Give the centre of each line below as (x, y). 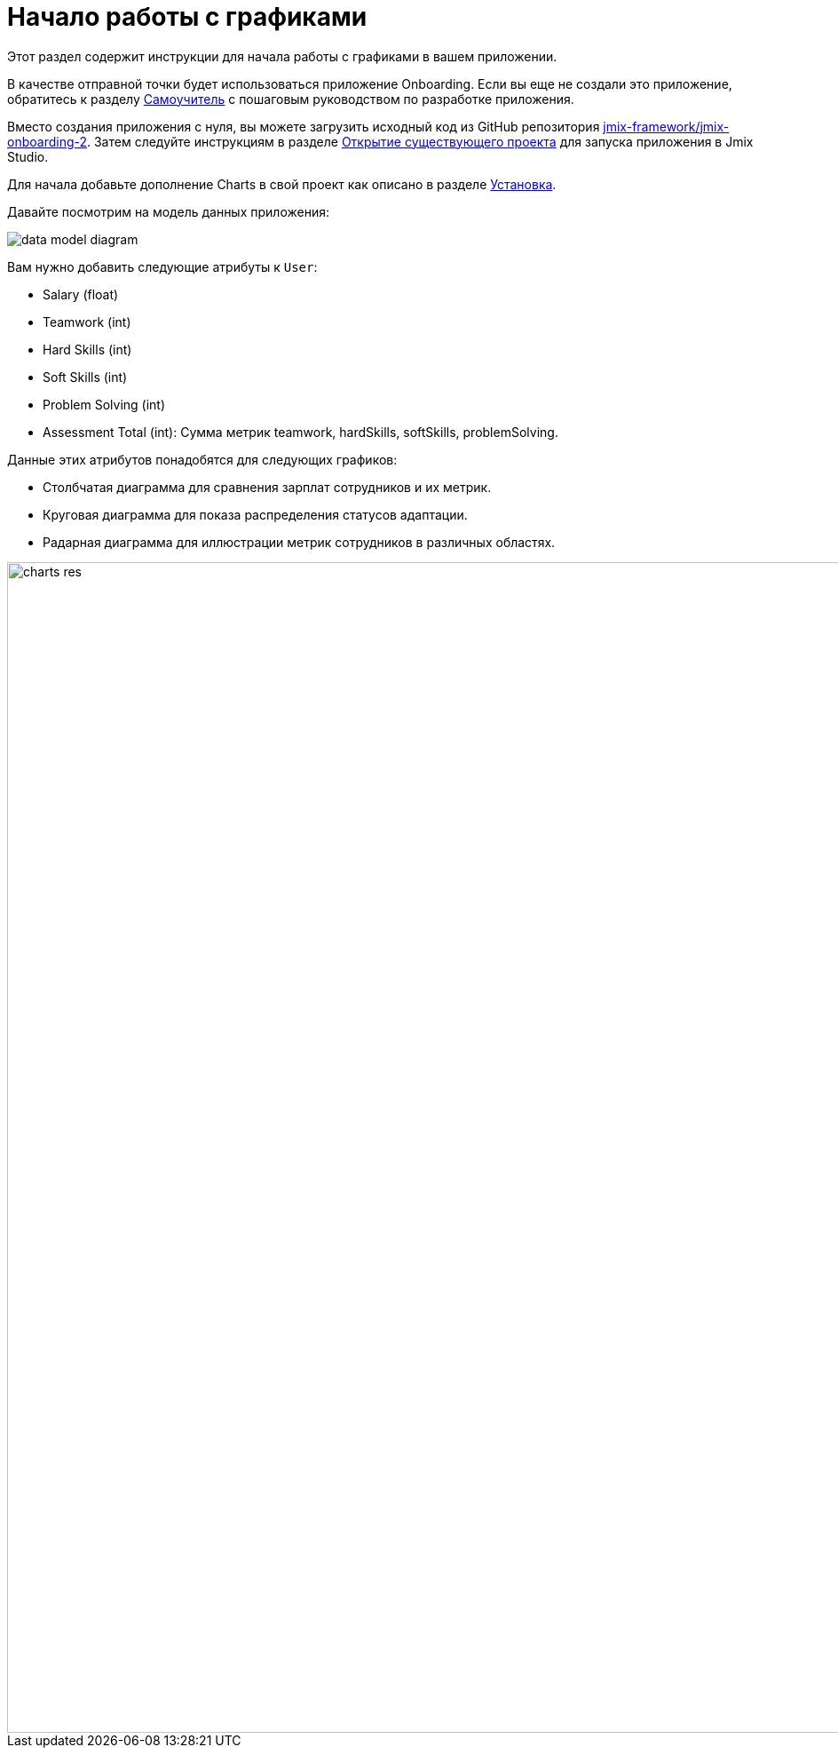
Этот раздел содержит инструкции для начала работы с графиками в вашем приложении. (282, 56)
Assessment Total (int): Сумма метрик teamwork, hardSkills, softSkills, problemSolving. (300, 432)
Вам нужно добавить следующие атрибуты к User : (162, 266)
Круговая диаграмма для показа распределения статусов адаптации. (255, 514)
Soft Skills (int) (85, 377)
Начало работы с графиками (187, 17)
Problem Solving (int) (104, 404)
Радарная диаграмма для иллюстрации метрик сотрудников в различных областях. (299, 542)
